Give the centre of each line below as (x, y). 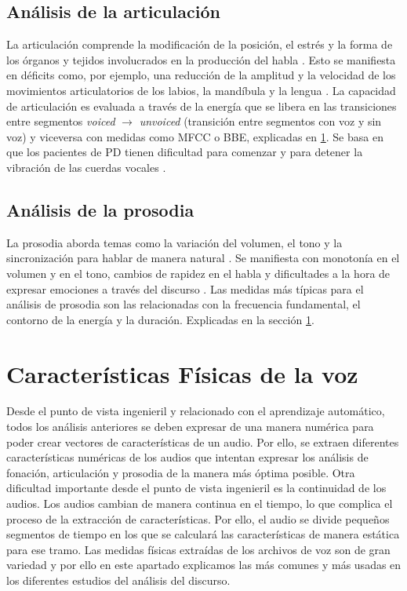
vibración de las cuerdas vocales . (86, 167)
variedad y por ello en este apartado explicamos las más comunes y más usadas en (204, 565)
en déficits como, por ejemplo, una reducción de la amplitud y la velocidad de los (201, 75)
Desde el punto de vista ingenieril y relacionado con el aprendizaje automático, (196, 411)
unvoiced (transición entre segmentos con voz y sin (260, 121)
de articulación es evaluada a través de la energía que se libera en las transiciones (202, 106)
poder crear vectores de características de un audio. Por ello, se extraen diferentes (203, 441)
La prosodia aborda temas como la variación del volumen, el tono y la (174, 242)
